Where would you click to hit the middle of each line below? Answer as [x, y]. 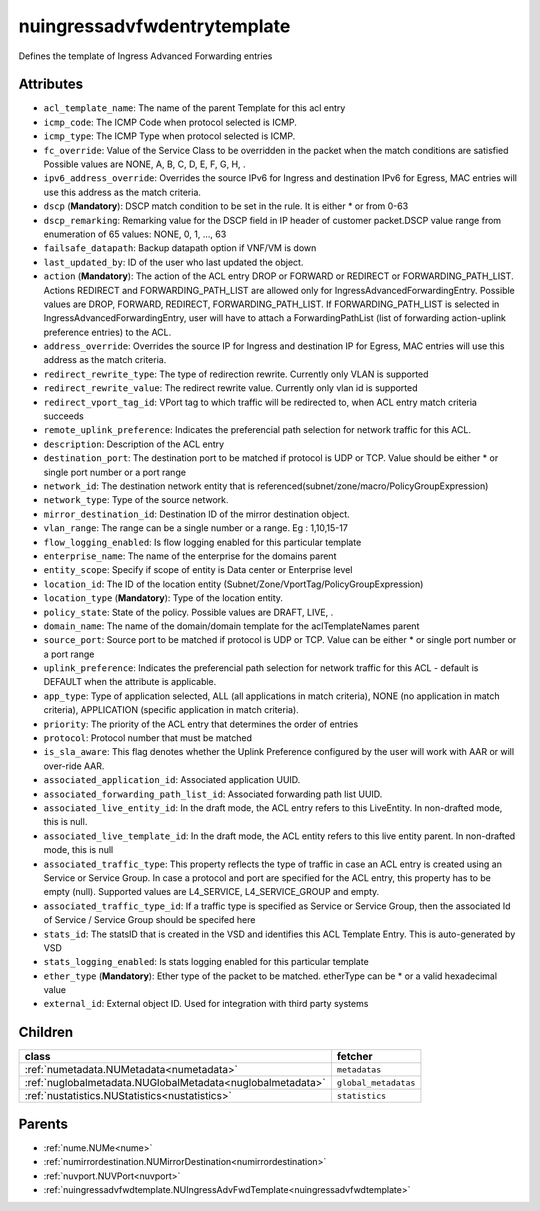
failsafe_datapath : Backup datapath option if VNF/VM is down [180, 248]
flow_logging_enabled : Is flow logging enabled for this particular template [202, 542]
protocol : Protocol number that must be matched [148, 738]
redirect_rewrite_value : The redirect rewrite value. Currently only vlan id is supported [231, 388]
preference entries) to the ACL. [107, 332]
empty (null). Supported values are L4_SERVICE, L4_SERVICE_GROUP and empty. [211, 892]
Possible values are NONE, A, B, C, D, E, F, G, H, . [144, 164]
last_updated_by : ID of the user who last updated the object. [173, 262]
